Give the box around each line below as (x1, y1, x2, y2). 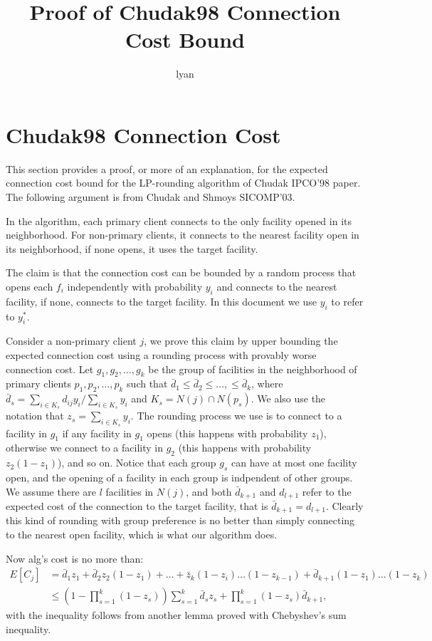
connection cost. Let (6, 361, 94, 376)
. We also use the (251, 391, 326, 406)
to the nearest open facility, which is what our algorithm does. (6, 527, 278, 542)
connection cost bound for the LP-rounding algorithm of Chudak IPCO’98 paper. (6, 175, 361, 190)
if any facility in (62, 425, 132, 440)
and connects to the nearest (216, 279, 337, 293)
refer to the (302, 484, 352, 499)
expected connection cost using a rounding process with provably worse (6, 347, 317, 362)
